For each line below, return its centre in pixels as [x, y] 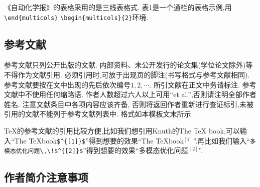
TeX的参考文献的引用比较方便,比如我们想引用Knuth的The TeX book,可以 [122, 131]
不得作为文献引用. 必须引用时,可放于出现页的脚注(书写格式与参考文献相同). [127, 75]
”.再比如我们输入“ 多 [224, 140]
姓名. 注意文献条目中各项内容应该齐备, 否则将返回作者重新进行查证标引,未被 [129, 104]
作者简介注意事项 [46, 177]
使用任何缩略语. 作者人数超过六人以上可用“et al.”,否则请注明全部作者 [144, 94]
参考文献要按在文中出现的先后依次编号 [67, 84]
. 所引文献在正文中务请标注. [194, 84]
